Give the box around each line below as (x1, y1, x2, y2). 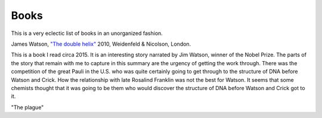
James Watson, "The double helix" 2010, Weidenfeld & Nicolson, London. (11, 40, 191, 47)
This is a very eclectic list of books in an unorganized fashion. (11, 30, 163, 37)
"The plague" (11, 104, 44, 111)
